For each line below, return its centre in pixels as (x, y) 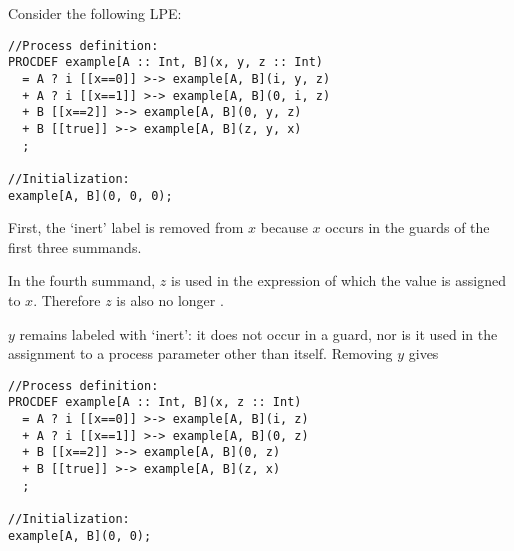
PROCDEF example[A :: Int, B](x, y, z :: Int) (165, 62)
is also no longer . (170, 299)
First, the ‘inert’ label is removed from (126, 227)
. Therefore (67, 299)
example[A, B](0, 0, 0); (90, 195)
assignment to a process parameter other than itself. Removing (200, 353)
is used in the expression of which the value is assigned (338, 280)
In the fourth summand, (82, 280)
